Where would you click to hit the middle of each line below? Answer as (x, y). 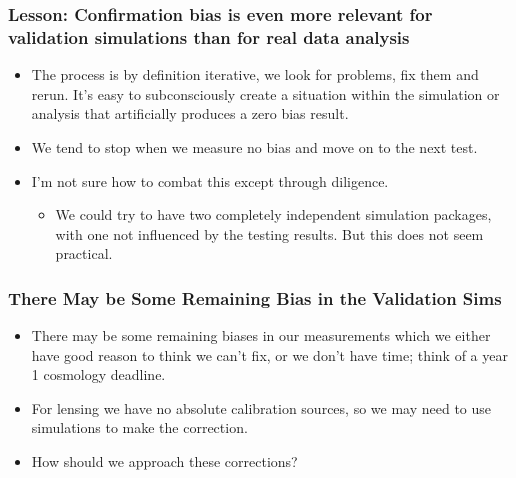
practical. (84, 253)
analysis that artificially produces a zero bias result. (190, 113)
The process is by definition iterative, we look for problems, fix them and (255, 74)
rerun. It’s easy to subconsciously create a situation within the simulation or (265, 93)
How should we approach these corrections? (164, 461)
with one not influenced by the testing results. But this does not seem (269, 233)
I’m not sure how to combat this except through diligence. (210, 180)
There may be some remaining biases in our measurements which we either (261, 335)
